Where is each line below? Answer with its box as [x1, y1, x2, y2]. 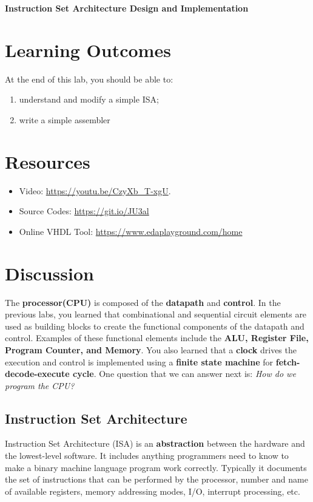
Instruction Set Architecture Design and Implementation [5, 2, 249, 14]
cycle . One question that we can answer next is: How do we [73, 367, 296, 380]
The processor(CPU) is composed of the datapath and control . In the [5, 296, 281, 308]
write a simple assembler [19, 113, 110, 126]
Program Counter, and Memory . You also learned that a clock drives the [5, 343, 297, 356]
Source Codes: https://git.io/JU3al [19, 205, 149, 217]
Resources [5, 149, 90, 174]
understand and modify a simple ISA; [19, 93, 159, 106]
